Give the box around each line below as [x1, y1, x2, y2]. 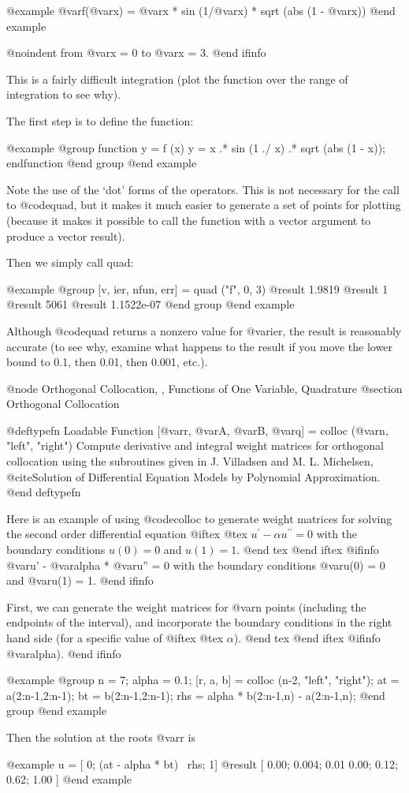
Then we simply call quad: [6, 254, 134, 271]
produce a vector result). [6, 227, 125, 244]
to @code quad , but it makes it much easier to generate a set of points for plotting [6, 196, 401, 213]
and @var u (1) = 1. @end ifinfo [6, 572, 154, 589]
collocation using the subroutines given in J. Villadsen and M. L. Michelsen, [6, 453, 374, 469]
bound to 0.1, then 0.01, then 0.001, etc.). [6, 353, 208, 370]
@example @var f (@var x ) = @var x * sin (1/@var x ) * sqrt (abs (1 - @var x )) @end [6, 2, 396, 18]
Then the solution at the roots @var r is [6, 728, 195, 745]
